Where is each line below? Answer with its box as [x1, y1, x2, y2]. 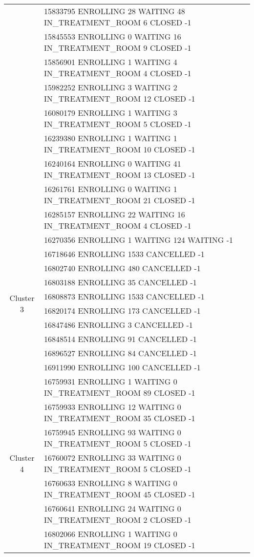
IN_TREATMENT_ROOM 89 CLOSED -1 [44, 387, 195, 398]
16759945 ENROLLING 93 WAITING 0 [44, 427, 181, 438]
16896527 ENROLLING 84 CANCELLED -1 [44, 347, 197, 359]
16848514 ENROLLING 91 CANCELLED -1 [44, 333, 197, 344]
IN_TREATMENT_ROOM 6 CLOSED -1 [44, 17, 191, 28]
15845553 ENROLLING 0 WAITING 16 [44, 31, 181, 42]
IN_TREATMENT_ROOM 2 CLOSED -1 [44, 514, 191, 525]
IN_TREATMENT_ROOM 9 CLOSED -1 [44, 42, 191, 53]
